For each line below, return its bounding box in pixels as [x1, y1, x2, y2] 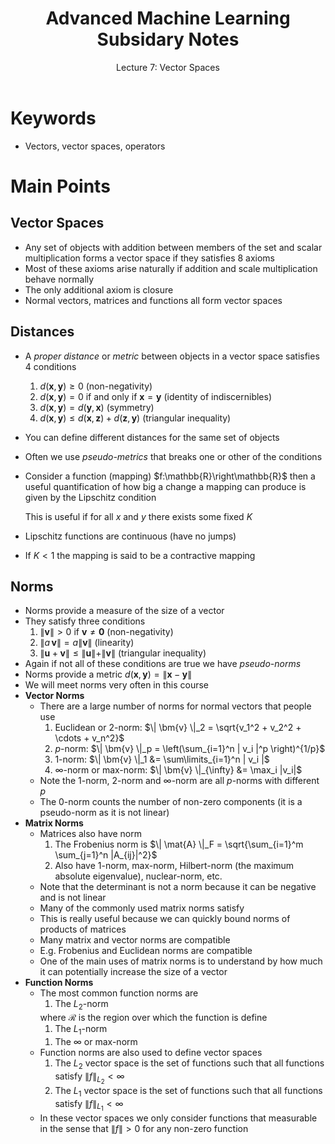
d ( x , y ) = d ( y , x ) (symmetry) [39, 401, 155, 413]
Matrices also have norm [39, 828, 142, 840]
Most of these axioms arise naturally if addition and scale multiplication [24, 262, 318, 274]
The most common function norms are [39, 987, 199, 999]
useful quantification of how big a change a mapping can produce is [24, 480, 307, 492]
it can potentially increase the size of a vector [39, 966, 228, 978]
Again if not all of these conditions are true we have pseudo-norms [24, 658, 302, 670]
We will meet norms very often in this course [24, 679, 210, 691]
